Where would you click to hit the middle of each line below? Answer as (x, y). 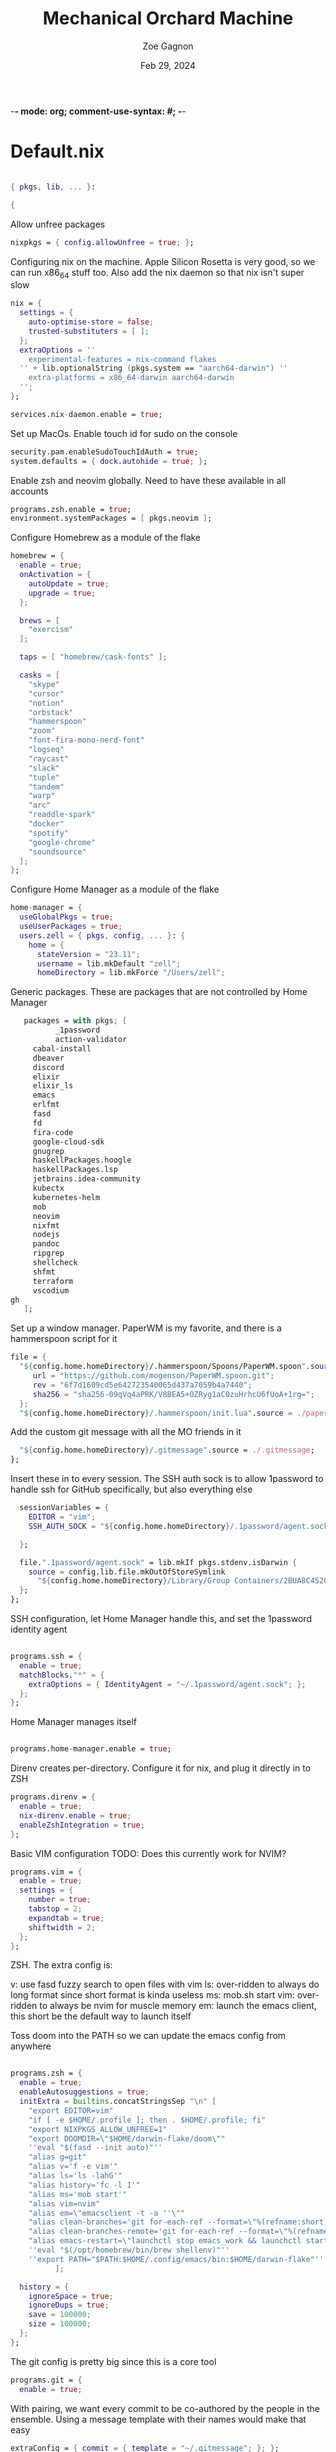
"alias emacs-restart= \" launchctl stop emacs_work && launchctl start (178, 2241)
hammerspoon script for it (64, 1339)
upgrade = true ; (62, 593)
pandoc (46, 1244)
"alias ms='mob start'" (78, 2194)
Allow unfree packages (58, 224)
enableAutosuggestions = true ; (84, 2092)
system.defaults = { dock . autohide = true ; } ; (109, 461)
